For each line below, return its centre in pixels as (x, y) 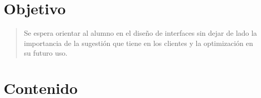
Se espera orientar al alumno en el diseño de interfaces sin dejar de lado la (140, 33)
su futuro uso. (46, 53)
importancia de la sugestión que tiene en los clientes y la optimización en (138, 43)
